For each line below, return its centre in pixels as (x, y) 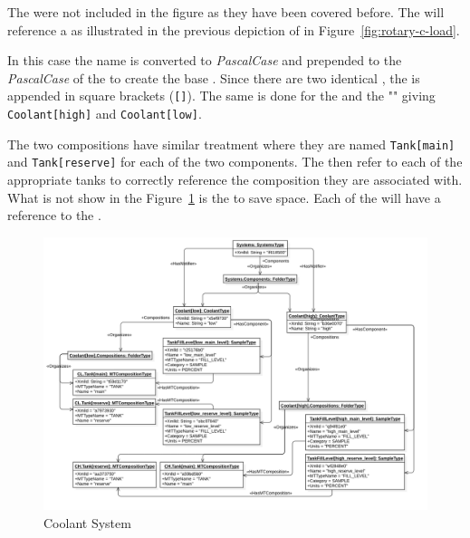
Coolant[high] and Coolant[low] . (105, 114)
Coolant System (87, 522)
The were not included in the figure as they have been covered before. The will (226, 12)
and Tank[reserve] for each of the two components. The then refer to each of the (235, 162)
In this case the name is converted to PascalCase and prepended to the (205, 60)
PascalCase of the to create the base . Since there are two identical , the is (214, 77)
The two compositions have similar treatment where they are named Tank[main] (231, 144)
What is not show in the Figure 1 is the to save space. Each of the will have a (224, 197)
